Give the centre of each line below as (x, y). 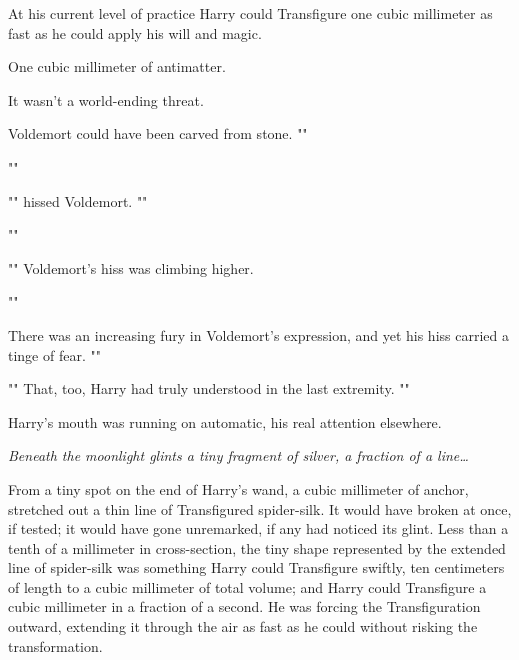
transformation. (55, 645)
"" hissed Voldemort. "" (78, 200)
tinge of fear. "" (54, 354)
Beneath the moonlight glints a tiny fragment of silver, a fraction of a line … (238, 455)
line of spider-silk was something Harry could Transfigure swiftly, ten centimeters (256, 567)
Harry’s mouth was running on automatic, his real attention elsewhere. (225, 421)
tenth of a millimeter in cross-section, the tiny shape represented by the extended (257, 547)
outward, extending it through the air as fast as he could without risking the (243, 626)
